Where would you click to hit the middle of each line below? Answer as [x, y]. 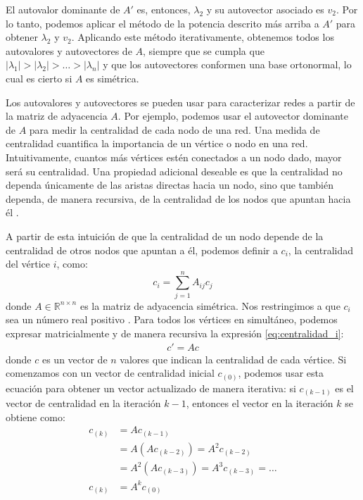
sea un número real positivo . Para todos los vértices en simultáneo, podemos [172, 319]
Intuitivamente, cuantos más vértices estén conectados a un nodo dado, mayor [174, 157]
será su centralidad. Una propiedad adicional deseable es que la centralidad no [174, 171]
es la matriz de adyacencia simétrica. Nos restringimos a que [210, 305]
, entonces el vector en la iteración [260, 403]
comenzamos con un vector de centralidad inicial [110, 373]
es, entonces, [164, 9]
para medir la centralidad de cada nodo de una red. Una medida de [174, 129]
